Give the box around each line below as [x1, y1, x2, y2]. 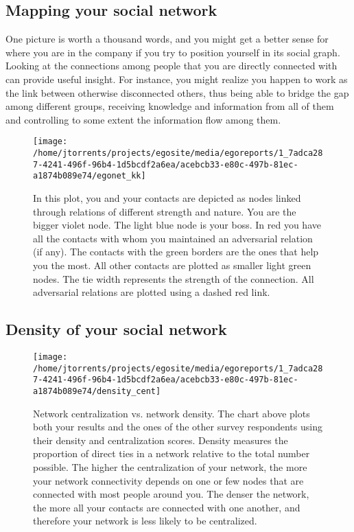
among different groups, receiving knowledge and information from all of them [5, 99, 334, 113]
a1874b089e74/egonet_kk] [33, 171, 146, 181]
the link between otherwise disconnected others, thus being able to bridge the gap [5, 85, 349, 100]
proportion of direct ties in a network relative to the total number [33, 446, 310, 461]
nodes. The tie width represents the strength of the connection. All [33, 271, 314, 286]
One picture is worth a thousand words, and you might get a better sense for [5, 32, 329, 46]
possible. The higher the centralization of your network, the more [33, 459, 307, 474]
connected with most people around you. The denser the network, [33, 487, 309, 501]
